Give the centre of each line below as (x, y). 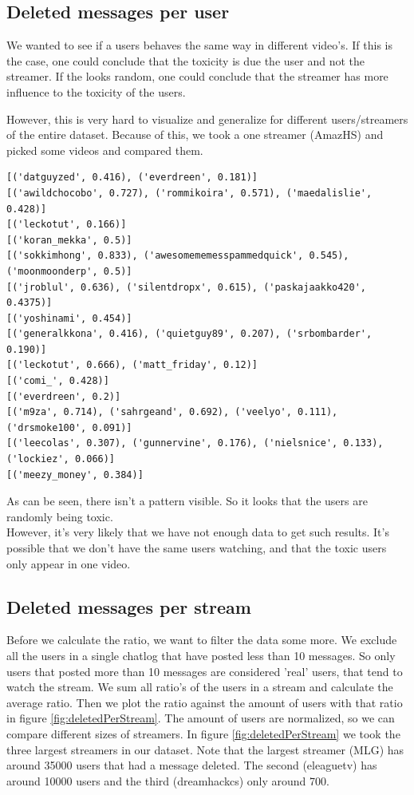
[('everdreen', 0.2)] (64, 396)
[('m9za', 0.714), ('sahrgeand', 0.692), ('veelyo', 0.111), (172, 412)
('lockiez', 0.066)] (61, 459)
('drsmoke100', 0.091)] (69, 427)
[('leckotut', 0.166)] (67, 225)
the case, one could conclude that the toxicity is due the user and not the (186, 60)
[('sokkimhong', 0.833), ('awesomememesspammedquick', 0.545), (178, 256)
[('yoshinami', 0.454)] (69, 318)
